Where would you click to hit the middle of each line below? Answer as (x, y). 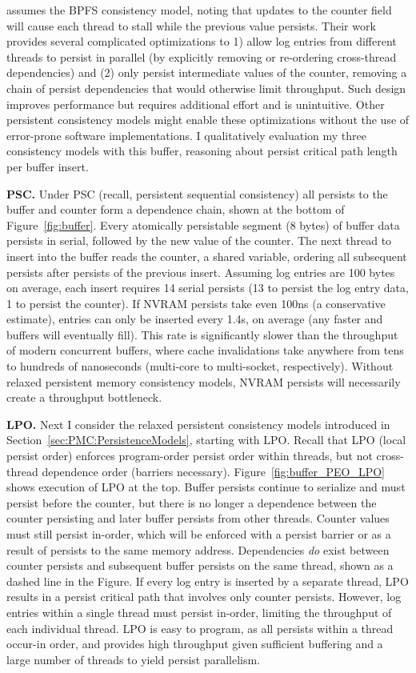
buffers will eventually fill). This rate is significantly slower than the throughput (202, 334)
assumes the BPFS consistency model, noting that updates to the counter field (199, 10)
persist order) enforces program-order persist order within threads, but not (190, 456)
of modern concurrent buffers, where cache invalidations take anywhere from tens (205, 350)
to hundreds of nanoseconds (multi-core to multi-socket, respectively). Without (200, 366)
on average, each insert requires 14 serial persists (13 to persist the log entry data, (208, 288)
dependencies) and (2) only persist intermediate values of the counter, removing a (207, 72)
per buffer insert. (48, 166)
